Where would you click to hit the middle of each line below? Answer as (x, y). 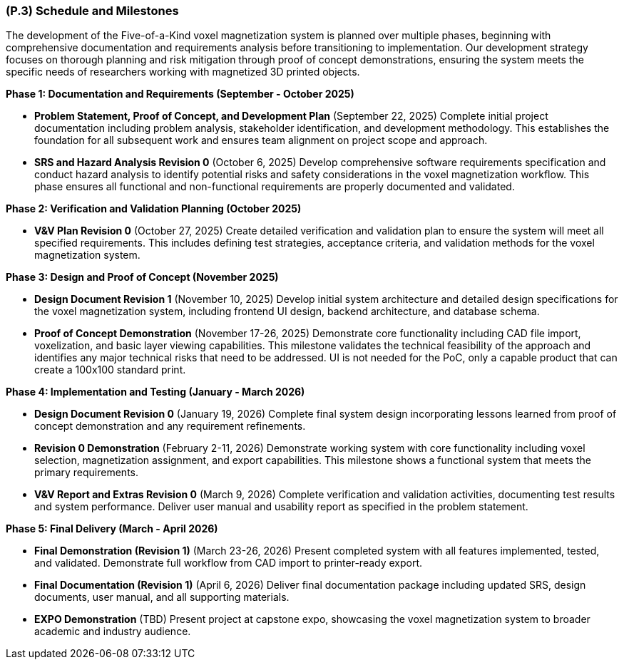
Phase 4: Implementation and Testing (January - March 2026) (155, 392)
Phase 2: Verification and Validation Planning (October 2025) (154, 209)
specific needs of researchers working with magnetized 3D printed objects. (183, 72)
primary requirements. (86, 473)
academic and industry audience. (113, 632)
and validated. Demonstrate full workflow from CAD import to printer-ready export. (229, 563)
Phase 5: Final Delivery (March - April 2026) (112, 529)
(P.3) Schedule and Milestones (92, 11)
